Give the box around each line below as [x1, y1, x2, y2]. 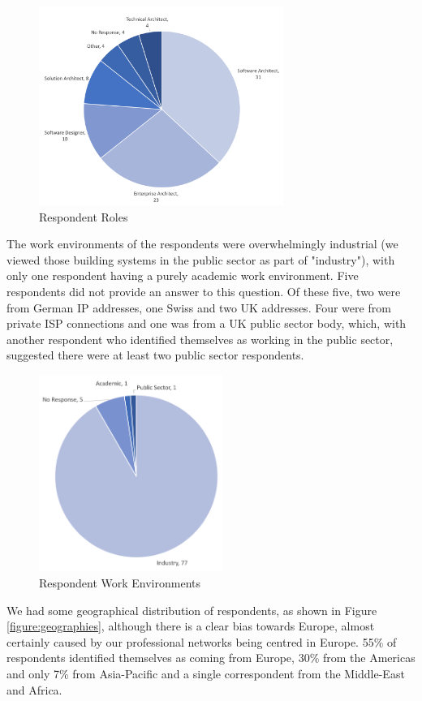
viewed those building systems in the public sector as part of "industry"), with [6, 251, 395, 268]
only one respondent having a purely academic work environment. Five [6, 267, 359, 284]
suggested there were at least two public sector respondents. [6, 346, 304, 363]
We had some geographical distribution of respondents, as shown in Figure [6, 601, 377, 618]
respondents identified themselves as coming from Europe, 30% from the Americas [6, 649, 416, 666]
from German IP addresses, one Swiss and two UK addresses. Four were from [6, 299, 391, 316]
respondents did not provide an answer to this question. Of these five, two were [6, 283, 401, 300]
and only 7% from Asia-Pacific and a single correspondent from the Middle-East [6, 664, 405, 682]
